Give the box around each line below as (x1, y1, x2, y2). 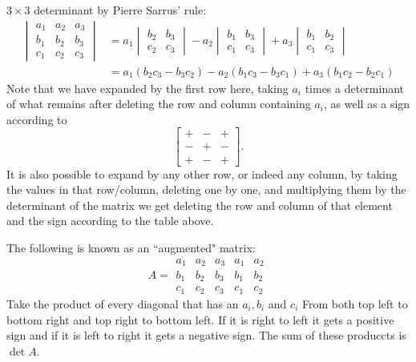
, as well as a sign (324, 95, 410, 112)
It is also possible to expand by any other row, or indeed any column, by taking (6, 165, 398, 182)
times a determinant (305, 79, 405, 96)
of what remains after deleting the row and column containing (6, 95, 311, 112)
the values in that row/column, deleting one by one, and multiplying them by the (6, 181, 406, 198)
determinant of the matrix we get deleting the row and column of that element (6, 196, 393, 213)
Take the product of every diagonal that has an (6, 295, 239, 312)
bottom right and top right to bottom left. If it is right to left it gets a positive (6, 311, 394, 328)
